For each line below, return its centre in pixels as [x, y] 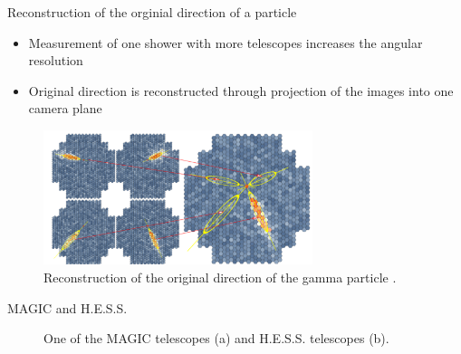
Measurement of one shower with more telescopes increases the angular [226, 42]
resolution [56, 60]
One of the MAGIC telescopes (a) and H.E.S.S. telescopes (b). [216, 338]
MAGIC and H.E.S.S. [67, 307]
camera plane [65, 108]
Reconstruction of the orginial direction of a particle [152, 12]
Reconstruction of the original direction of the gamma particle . [220, 277]
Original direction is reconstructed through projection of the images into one [241, 90]
